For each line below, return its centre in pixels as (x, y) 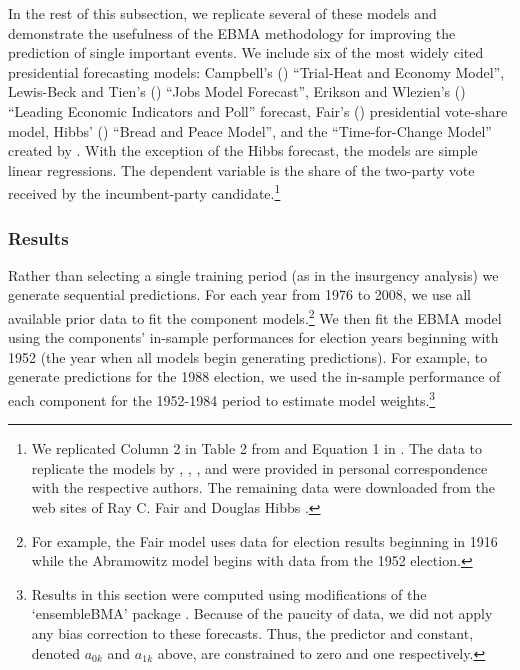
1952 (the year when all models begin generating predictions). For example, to (248, 356)
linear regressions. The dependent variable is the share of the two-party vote (241, 169)
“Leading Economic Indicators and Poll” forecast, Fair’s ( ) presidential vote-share (258, 110)
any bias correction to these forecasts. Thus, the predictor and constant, (252, 633)
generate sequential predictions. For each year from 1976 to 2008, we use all (239, 294)
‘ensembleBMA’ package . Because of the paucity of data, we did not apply (262, 613)
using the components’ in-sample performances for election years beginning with (253, 337)
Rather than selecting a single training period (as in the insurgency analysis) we (253, 274)
